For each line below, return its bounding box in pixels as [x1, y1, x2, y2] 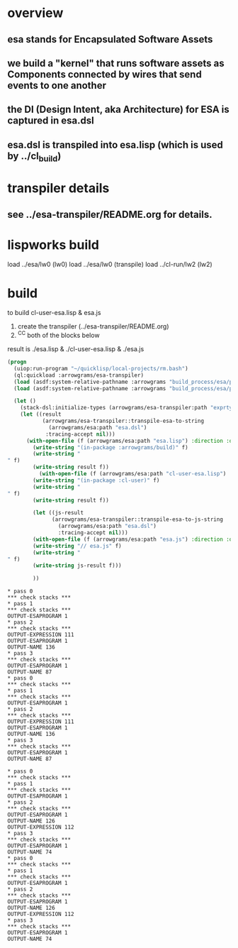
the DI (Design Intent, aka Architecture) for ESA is [7, 104, 230, 116]
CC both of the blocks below [17, 330, 101, 340]
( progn [7, 358, 27, 366]
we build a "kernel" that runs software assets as [7, 57, 225, 69]
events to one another [7, 79, 106, 92]
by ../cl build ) [7, 150, 62, 164]
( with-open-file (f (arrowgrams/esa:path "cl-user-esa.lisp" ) [38, 470, 227, 478]
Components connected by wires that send [7, 68, 202, 80]
